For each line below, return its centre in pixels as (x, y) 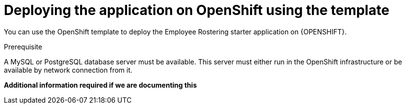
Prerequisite (23, 46)
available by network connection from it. (68, 70)
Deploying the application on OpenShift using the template (197, 10)
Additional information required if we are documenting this (101, 85)
